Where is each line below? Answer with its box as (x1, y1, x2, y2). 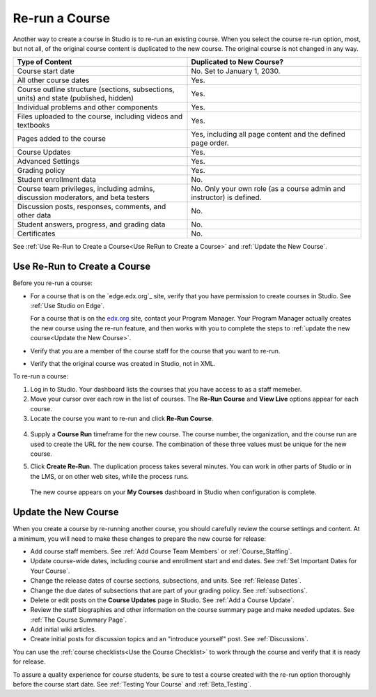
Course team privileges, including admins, (17, 184, 155, 194)
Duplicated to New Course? (191, 57, 284, 67)
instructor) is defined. (191, 192, 262, 202)
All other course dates (17, 75, 90, 85)
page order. (191, 138, 229, 148)
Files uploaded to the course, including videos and (17, 112, 183, 121)
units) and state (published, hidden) (17, 93, 134, 103)
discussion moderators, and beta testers (17, 192, 150, 202)
